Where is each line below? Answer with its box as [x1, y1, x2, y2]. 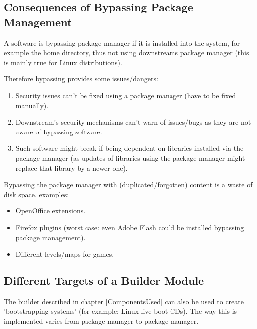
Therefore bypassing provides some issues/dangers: [4, 73, 158, 84]
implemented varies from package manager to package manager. [4, 316, 199, 326]
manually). [15, 100, 49, 110]
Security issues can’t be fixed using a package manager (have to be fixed [15, 90, 236, 100]
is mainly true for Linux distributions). [4, 57, 122, 67]
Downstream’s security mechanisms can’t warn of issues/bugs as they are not [15, 117, 251, 127]
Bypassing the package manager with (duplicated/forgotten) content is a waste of [4, 179, 253, 190]
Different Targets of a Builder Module [4, 273, 204, 288]
